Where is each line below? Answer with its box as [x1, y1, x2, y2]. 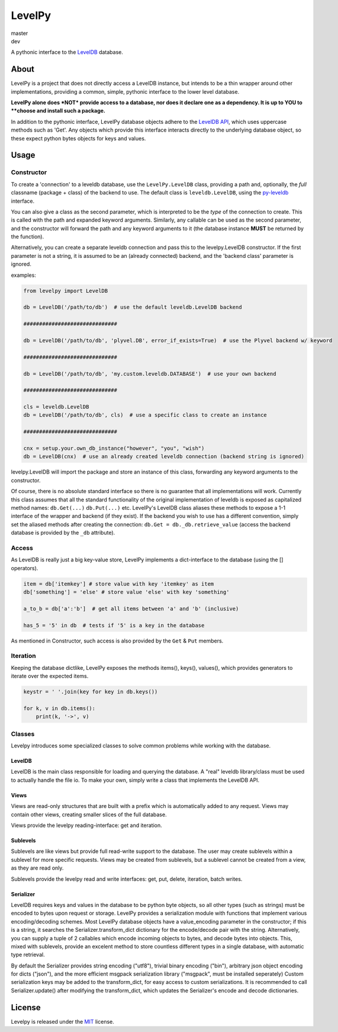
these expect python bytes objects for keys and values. [11, 135, 146, 142]
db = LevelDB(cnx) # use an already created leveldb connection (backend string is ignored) [23, 453, 305, 460]
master [11, 30, 28, 37]
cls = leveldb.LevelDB [23, 404, 89, 410]
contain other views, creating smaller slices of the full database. [11, 811, 167, 818]
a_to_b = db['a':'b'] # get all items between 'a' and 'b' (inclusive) [23, 605, 239, 612]
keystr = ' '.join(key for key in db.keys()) [23, 688, 158, 695]
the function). [11, 233, 44, 240]
